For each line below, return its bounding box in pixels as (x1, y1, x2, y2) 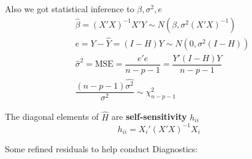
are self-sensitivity (111, 110, 187, 123)
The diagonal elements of (5, 110, 99, 123)
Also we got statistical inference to (5, 2, 135, 15)
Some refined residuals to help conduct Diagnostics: (5, 142, 198, 155)
